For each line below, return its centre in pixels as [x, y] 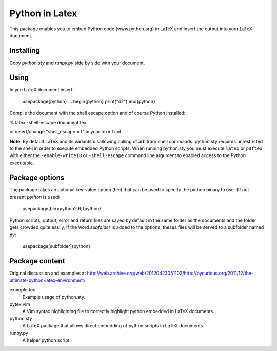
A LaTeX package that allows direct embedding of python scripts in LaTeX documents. [113, 325]
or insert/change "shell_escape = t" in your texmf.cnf [65, 132]
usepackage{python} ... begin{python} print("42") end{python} [89, 101]
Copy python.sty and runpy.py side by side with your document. [77, 63]
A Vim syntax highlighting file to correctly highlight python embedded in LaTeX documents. [118, 311]
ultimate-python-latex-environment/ [47, 280]
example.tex [22, 289]
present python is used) [35, 197]
